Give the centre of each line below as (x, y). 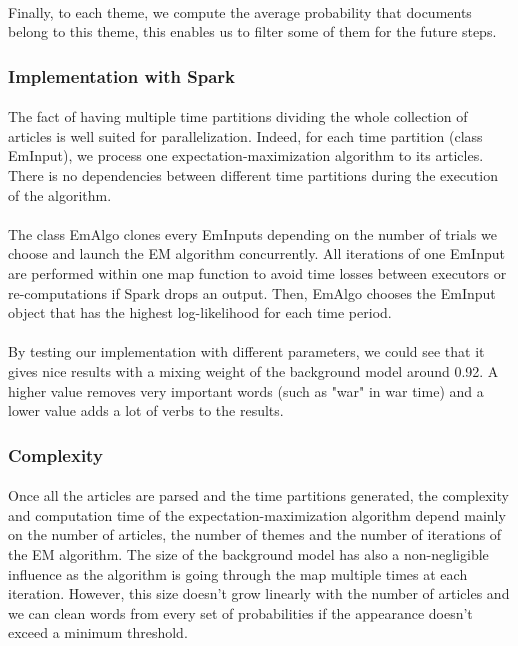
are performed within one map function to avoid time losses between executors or (257, 272)
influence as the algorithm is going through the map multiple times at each (238, 573)
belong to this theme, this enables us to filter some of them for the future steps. (252, 31)
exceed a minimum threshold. (98, 632)
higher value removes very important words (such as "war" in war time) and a (246, 390)
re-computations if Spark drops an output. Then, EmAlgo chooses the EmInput (252, 292)
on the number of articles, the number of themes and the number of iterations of (255, 534)
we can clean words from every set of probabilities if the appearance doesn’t (240, 612)
